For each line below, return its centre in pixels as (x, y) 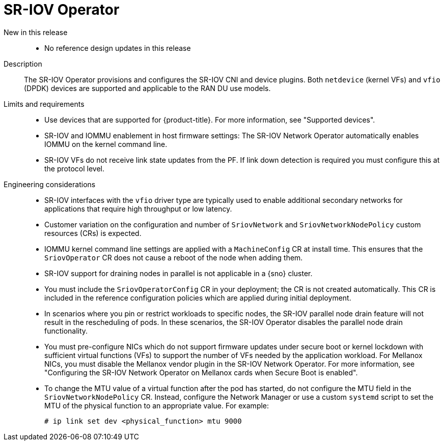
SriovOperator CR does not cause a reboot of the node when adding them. (174, 257)
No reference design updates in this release (118, 48)
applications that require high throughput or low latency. (138, 209)
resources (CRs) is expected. (93, 233)
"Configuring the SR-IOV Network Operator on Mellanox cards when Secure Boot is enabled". (201, 372)
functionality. (66, 331)
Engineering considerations (50, 184)
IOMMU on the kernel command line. (106, 144)
